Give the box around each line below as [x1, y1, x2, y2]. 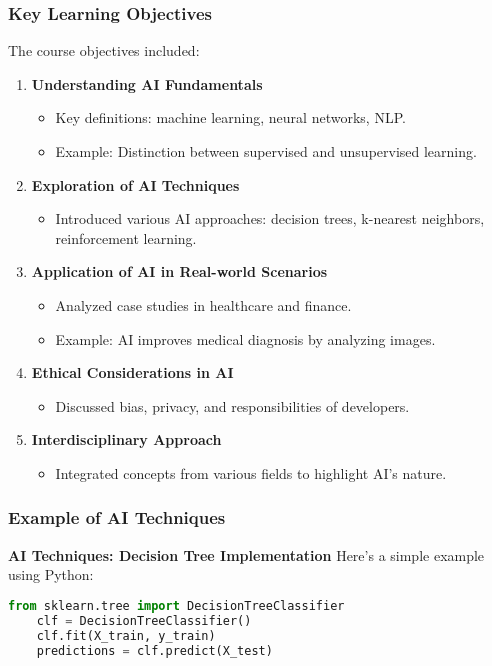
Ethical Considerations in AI [31, 362, 234, 383]
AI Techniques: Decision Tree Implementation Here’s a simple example [8, 544, 485, 565]
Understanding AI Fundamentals [31, 73, 263, 94]
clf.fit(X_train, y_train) [36, 628, 216, 643]
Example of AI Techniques [8, 505, 226, 530]
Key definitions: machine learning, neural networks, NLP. [55, 107, 406, 128]
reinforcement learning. [55, 227, 197, 248]
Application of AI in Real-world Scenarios [31, 261, 328, 282]
